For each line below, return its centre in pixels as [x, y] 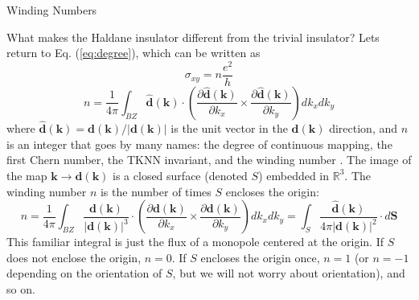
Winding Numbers [52, 10]
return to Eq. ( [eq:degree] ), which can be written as [134, 53]
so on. [21, 288]
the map [27, 175]
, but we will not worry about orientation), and [289, 273]
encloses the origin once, [260, 257]
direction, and [364, 128]
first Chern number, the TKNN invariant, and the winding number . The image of [209, 160]
